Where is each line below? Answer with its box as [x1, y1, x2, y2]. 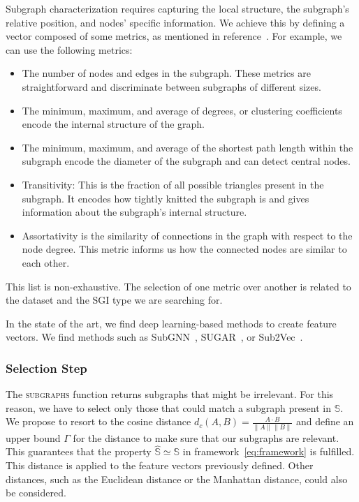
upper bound [6, 430, 61, 445]
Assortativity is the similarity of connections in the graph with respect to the [22, 228, 353, 242]
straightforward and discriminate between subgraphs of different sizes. [22, 79, 321, 94]
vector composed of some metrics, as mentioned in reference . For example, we [6, 29, 342, 43]
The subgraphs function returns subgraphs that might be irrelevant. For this [6, 387, 334, 401]
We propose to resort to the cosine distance [6, 414, 191, 429]
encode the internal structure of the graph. [22, 117, 205, 131]
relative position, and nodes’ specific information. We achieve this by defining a [6, 15, 345, 29]
